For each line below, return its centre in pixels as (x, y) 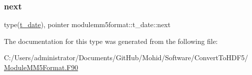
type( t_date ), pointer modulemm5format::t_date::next (87, 24)
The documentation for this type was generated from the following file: (111, 41)
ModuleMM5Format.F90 (41, 67)
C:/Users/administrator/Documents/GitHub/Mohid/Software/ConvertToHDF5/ (126, 57)
